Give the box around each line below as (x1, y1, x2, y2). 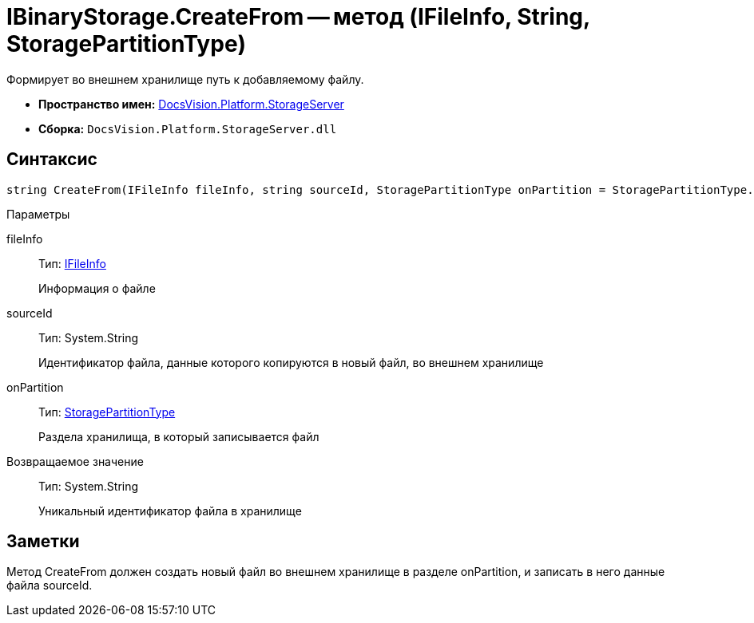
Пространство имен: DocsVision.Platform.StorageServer (38, 97, 344, 111)
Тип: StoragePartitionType (38, 404, 176, 419)
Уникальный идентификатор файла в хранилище (38, 503, 302, 518)
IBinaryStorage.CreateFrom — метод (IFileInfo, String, (6, 3, 590, 30)
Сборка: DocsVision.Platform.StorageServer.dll (38, 121, 337, 136)
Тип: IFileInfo (38, 256, 106, 270)
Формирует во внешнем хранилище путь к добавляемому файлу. (6, 72, 364, 86)
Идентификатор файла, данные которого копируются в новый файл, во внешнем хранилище (38, 355, 544, 369)
